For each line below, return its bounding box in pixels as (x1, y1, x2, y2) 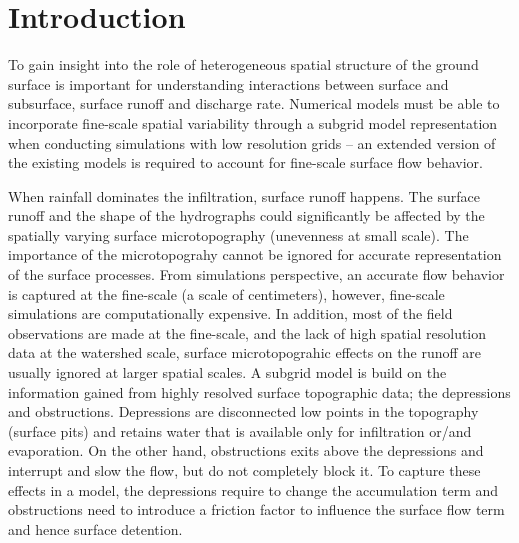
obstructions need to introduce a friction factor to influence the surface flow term (8, 499, 505, 520)
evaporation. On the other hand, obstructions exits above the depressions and (8, 440, 484, 461)
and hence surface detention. (8, 518, 183, 539)
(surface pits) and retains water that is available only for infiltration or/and (8, 420, 472, 441)
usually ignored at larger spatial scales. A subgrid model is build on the (8, 362, 447, 383)
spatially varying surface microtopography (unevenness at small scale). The (8, 224, 469, 245)
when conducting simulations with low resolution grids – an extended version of (8, 132, 496, 153)
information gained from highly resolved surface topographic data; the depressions (8, 381, 511, 402)
